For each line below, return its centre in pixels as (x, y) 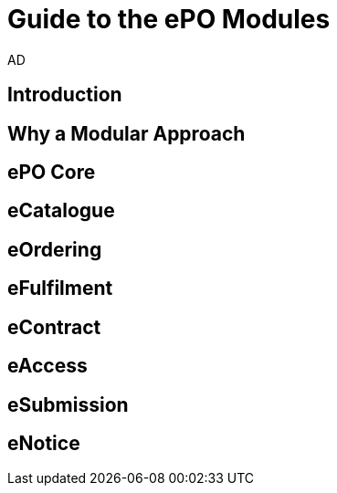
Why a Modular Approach (126, 133)
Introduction (65, 95)
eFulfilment (60, 288)
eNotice (44, 443)
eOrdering (55, 249)
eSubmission (68, 404)
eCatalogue (61, 211)
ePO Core (52, 173)
